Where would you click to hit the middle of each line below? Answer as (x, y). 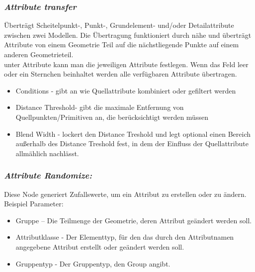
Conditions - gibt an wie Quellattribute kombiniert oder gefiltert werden (126, 90)
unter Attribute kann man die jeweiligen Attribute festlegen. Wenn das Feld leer (126, 64)
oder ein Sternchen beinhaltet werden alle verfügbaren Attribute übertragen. (121, 74)
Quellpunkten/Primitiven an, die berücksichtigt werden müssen (112, 117)
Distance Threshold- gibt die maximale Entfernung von (100, 107)
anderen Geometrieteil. (39, 54)
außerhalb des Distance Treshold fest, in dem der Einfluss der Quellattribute (132, 143)
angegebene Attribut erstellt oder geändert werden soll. (100, 246)
